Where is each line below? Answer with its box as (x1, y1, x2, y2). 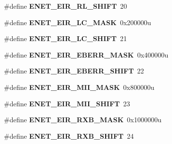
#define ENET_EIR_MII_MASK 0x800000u (4, 82, 155, 92)
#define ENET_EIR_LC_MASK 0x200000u (4, 17, 151, 27)
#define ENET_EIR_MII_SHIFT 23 (4, 98, 130, 108)
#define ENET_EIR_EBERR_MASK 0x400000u (4, 49, 169, 59)
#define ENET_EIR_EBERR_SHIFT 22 (4, 66, 144, 76)
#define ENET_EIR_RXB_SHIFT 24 (4, 130, 134, 141)
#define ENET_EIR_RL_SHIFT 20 (4, 1, 127, 11)
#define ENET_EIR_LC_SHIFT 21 (4, 33, 127, 43)
